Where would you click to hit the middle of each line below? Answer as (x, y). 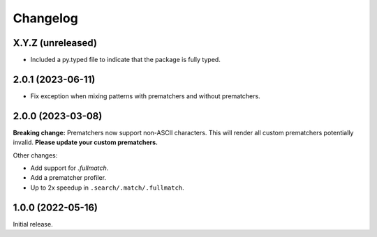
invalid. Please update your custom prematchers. (86, 142)
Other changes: (35, 155)
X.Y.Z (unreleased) (55, 43)
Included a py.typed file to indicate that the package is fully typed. (126, 60)
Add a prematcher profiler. (68, 178)
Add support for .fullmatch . (69, 168)
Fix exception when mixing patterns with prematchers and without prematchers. (146, 96)
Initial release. (33, 224)
